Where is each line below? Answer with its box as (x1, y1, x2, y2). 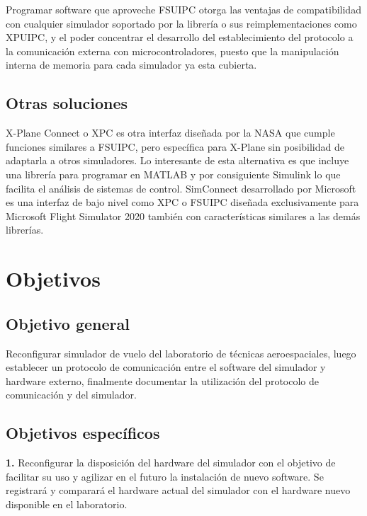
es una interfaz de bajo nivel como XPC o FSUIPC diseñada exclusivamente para (6, 195, 359, 210)
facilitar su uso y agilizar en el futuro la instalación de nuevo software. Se (6, 469, 324, 483)
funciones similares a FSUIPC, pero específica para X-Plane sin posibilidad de (6, 139, 344, 154)
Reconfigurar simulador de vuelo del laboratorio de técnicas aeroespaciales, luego (6, 345, 356, 360)
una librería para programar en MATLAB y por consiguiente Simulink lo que (6, 166, 341, 181)
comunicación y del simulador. (6, 387, 137, 402)
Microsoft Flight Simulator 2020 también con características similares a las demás (6, 208, 361, 223)
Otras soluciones (6, 92, 128, 114)
